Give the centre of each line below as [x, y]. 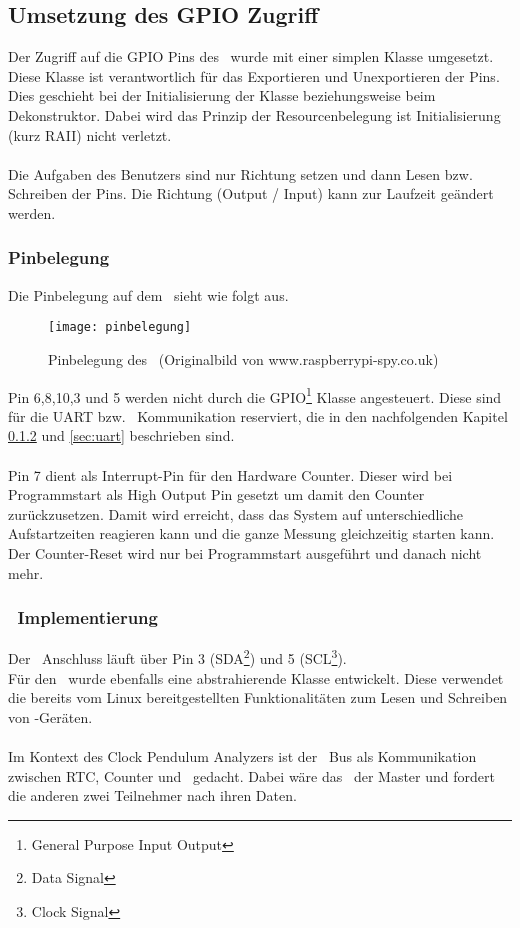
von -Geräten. [50, 716]
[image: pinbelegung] [120, 327]
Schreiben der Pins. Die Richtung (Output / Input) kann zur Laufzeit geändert [251, 193]
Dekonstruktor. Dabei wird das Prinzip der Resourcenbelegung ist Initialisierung [254, 114]
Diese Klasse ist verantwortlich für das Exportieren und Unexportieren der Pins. [254, 75]
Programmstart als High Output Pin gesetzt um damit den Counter [216, 494]
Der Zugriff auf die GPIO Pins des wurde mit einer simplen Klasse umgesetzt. [251, 56]
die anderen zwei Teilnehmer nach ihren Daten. [152, 795]
